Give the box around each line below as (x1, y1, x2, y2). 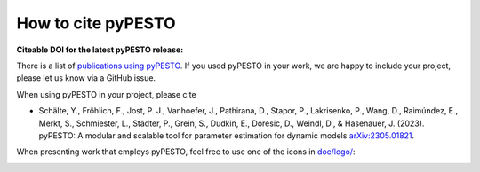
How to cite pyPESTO (16, 13, 177, 33)
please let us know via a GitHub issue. (16, 73, 156, 83)
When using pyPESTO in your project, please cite (16, 89, 196, 99)
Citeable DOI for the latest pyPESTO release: (16, 44, 184, 55)
